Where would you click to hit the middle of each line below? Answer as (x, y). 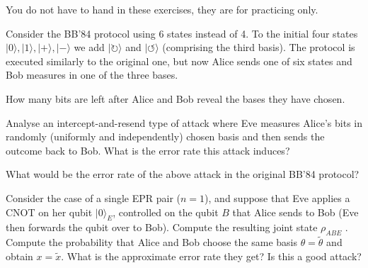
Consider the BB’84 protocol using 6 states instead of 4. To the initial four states (182, 33)
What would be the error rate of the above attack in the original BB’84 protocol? (183, 174)
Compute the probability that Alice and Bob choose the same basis (151, 242)
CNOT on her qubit (49, 212)
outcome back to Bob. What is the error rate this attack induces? (148, 150)
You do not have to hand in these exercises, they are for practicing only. (162, 9)
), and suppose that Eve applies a (277, 197)
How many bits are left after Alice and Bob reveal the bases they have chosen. (176, 98)
